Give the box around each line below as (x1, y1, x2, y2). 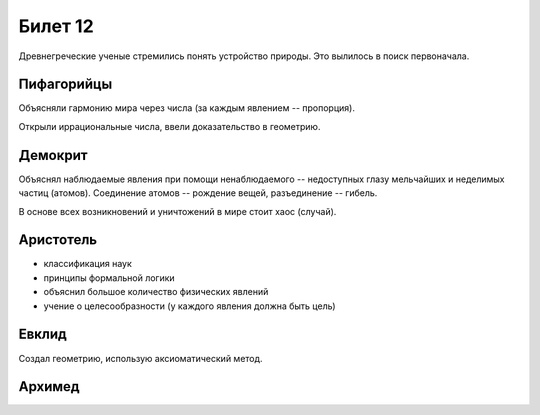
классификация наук (43, 258, 132, 270)
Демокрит (18, 146, 88, 164)
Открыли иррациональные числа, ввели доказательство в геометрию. (18, 120, 321, 132)
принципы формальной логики (43, 271, 175, 284)
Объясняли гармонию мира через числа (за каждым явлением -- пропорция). (18, 102, 355, 114)
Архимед (18, 378, 80, 395)
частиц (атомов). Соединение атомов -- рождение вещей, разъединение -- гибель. (18, 187, 378, 199)
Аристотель (18, 231, 98, 249)
